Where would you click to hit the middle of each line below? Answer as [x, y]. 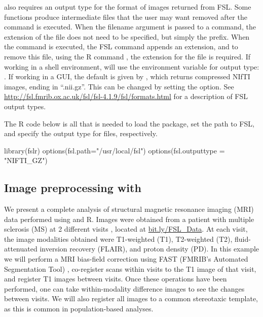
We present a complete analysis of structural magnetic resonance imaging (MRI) [129, 209]
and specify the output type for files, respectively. [81, 133]
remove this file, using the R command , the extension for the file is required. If [127, 56]
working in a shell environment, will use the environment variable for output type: [132, 66]
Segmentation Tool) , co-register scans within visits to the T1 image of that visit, [130, 268]
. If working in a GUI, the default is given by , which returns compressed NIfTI [127, 76]
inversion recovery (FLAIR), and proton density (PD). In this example [149, 249]
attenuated [21, 249]
